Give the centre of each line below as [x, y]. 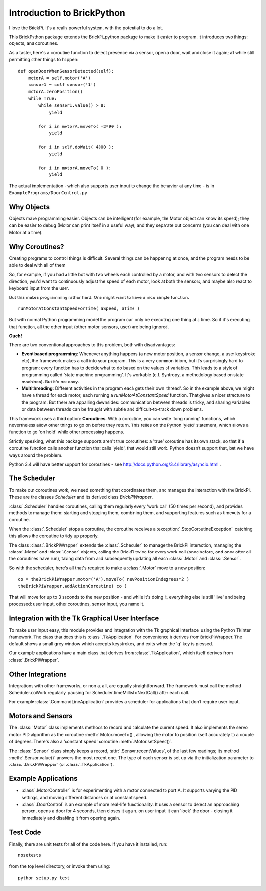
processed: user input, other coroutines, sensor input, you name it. [77, 604]
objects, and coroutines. [34, 43]
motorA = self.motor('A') [59, 78]
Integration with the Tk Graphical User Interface [84, 618]
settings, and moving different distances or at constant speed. [84, 797]
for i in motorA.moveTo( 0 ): [75, 168]
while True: [42, 99]
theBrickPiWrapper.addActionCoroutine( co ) [73, 586]
